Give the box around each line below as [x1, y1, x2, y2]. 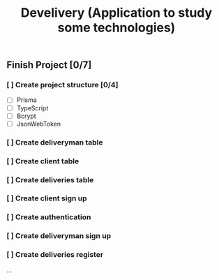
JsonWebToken [16, 119, 61, 128]
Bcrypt [16, 112, 36, 120]
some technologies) [57, 20, 176, 36]
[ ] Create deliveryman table [6, 138, 103, 147]
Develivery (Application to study [20, 5, 213, 21]
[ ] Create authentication [6, 212, 91, 222]
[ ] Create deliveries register [6, 250, 104, 260]
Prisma [16, 96, 38, 104]
